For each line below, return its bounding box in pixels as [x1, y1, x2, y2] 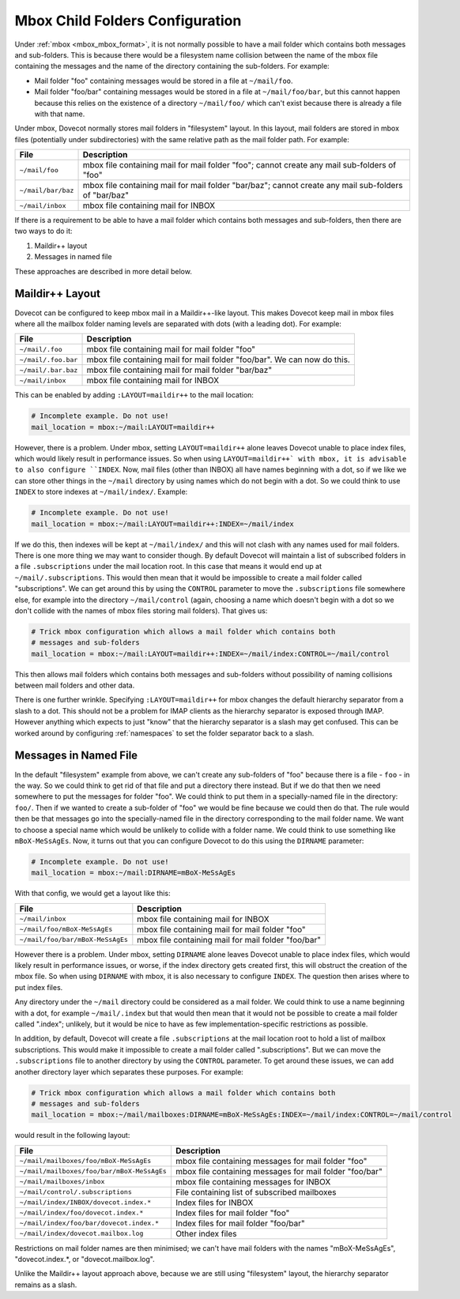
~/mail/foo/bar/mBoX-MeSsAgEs [19, 936, 128, 944]
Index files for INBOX [175, 1197, 254, 1208]
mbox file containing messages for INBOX [175, 1176, 331, 1187]
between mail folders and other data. [14, 680, 135, 691]
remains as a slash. [14, 1280, 77, 1290]
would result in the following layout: [14, 1131, 130, 1140]
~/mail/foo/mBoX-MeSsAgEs [19, 925, 113, 934]
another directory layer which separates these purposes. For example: [14, 1067, 244, 1076]
